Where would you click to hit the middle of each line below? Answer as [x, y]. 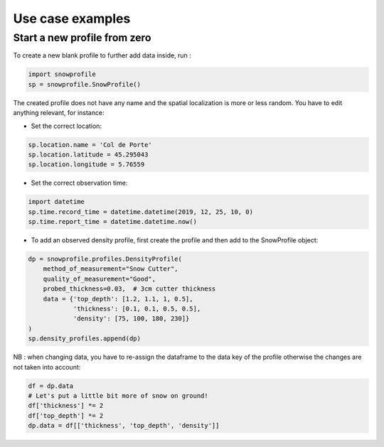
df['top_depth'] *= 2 [66, 415]
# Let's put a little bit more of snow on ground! [118, 395]
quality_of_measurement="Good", [100, 279]
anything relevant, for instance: [59, 113]
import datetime [57, 202]
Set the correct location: [66, 126]
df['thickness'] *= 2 [66, 406]
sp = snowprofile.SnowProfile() [85, 84]
